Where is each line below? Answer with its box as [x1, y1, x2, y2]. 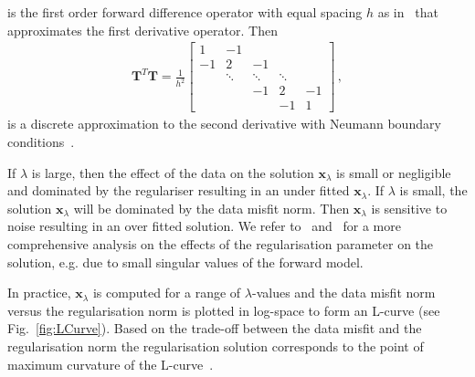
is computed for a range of [92, 283, 241, 302]
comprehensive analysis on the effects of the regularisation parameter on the [7, 234, 434, 253]
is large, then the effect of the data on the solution [31, 162, 314, 182]
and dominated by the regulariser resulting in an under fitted [7, 181, 350, 200]
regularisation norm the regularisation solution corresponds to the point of [7, 336, 424, 355]
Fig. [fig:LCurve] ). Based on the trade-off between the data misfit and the [7, 319, 422, 338]
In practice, [7, 283, 71, 302]
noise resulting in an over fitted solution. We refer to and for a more [7, 216, 401, 236]
